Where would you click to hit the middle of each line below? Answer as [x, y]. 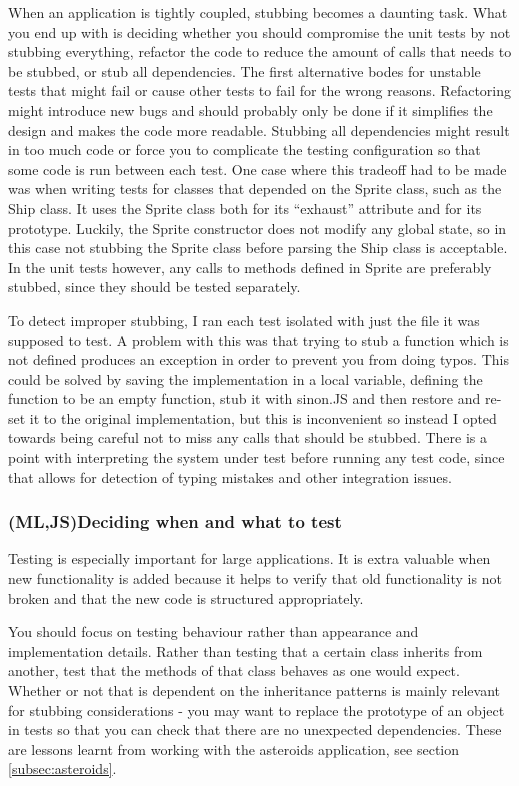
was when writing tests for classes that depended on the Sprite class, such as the [255, 188]
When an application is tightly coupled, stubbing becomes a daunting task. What [258, 12]
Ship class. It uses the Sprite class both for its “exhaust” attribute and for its [245, 207]
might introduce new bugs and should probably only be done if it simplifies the [250, 109]
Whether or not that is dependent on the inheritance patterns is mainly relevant [254, 690]
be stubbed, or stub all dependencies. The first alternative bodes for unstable [244, 70]
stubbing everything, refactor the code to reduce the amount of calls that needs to [260, 51]
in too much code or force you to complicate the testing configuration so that [244, 149]
